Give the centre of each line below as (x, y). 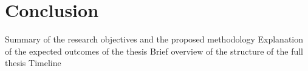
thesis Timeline (33, 63)
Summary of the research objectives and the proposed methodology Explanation (154, 39)
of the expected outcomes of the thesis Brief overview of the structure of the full (154, 51)
